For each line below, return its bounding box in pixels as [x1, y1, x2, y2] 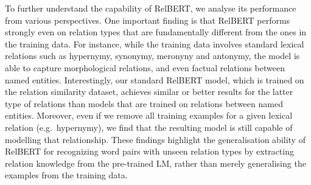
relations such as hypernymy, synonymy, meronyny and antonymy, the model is [5, 49, 300, 62]
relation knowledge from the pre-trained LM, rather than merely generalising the [5, 156, 306, 169]
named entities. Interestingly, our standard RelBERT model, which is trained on [5, 73, 304, 86]
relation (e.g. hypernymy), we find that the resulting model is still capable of [5, 120, 293, 133]
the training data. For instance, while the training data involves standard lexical [5, 37, 304, 50]
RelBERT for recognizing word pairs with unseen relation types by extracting [5, 145, 294, 158]
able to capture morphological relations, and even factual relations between [5, 61, 285, 74]
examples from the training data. [5, 169, 128, 181]
